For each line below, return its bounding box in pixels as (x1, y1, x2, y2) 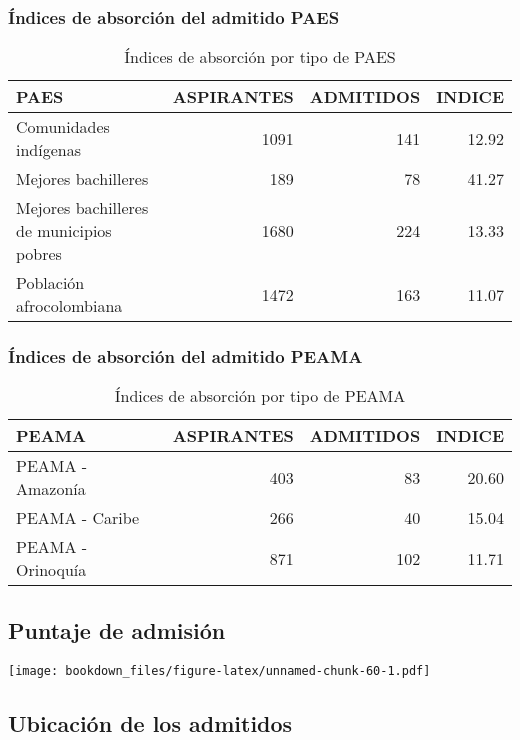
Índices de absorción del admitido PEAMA (8, 344, 363, 369)
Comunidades (16, 115, 110, 139)
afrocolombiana (16, 294, 123, 318)
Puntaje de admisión (8, 614, 226, 645)
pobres (16, 242, 62, 266)
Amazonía (16, 477, 86, 501)
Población (16, 271, 85, 295)
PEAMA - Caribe (16, 506, 140, 530)
